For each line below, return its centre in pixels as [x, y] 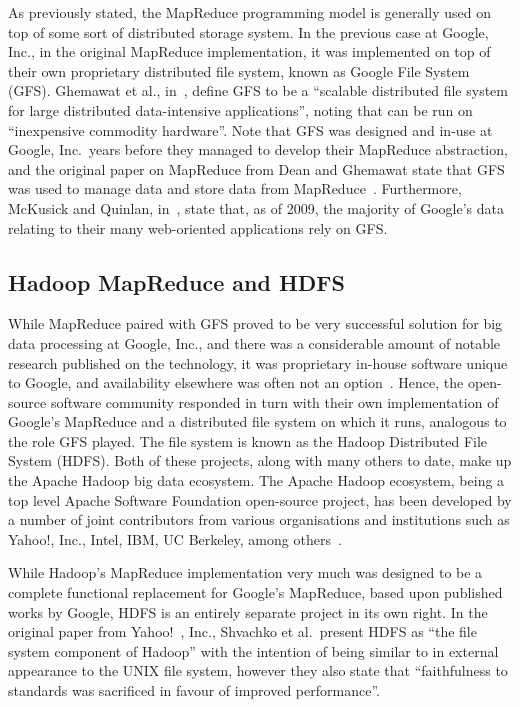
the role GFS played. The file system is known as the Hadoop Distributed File [248, 440]
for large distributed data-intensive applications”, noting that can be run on [240, 109]
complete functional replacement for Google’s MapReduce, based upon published [255, 592]
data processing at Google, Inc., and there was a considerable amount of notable [254, 342]
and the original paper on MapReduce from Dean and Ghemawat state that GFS [256, 168]
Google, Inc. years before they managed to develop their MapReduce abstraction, [258, 149]
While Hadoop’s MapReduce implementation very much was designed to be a [245, 572]
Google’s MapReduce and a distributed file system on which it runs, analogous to [257, 421]
